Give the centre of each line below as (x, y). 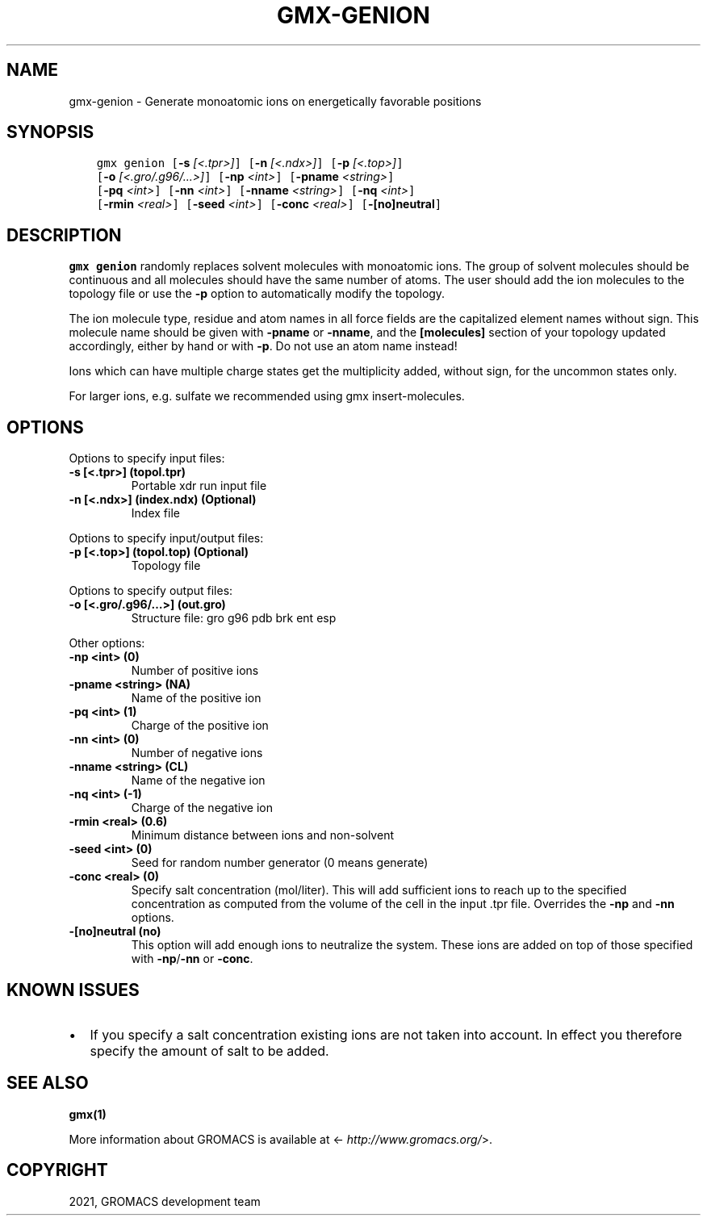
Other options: (107, 643)
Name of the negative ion (198, 780)
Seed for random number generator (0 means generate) (280, 863)
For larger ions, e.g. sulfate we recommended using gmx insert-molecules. (267, 396)
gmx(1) (88, 1114)
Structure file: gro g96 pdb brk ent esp (234, 618)
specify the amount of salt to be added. (209, 1050)
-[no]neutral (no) (115, 931)
